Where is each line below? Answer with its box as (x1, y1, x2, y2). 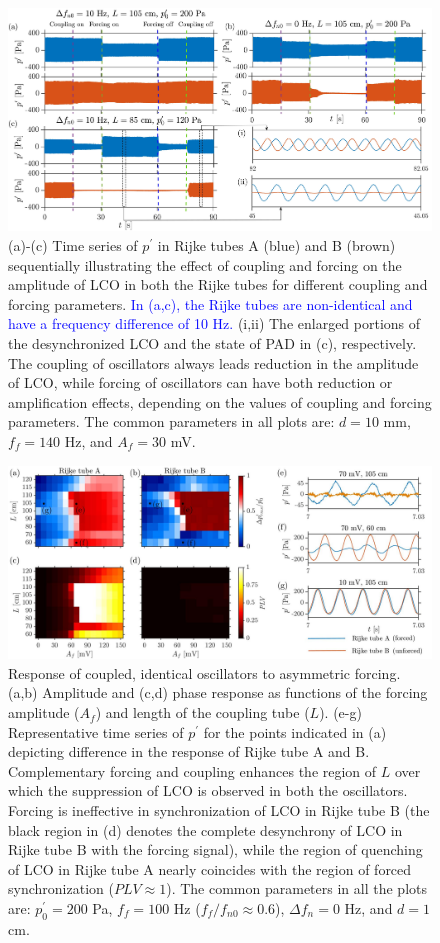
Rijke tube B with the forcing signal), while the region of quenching (8, 839, 423, 860)
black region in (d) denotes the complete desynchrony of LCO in (8, 819, 403, 840)
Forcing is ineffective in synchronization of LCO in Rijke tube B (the (8, 800, 430, 821)
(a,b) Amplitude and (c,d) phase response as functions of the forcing (8, 682, 428, 703)
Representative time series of (8, 721, 184, 742)
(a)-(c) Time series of (8, 234, 138, 255)
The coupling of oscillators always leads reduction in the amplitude (8, 352, 419, 373)
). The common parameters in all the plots (166, 878, 427, 899)
